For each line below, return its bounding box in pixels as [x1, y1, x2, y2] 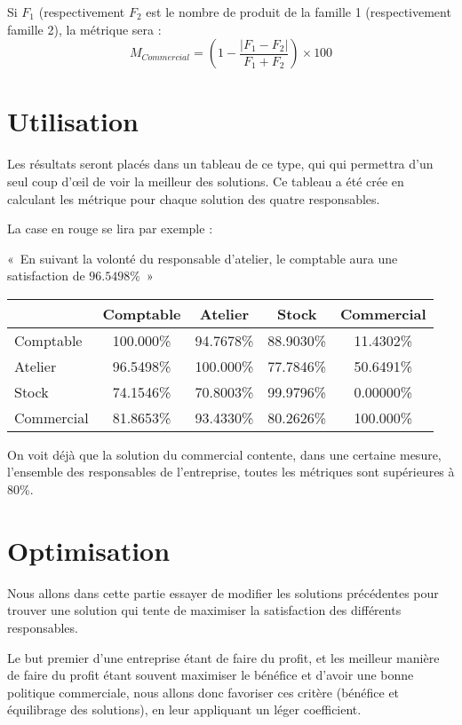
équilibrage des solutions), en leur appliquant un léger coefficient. [7, 700, 362, 719]
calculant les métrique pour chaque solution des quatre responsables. [7, 189, 380, 208]
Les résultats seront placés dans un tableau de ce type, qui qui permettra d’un [7, 154, 434, 173]
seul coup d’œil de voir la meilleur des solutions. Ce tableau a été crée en [7, 171, 404, 190]
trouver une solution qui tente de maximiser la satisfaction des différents [7, 601, 402, 619]
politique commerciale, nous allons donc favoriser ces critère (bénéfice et [7, 682, 400, 701]
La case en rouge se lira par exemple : [7, 219, 213, 238]
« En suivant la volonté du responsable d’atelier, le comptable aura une [7, 248, 398, 267]
